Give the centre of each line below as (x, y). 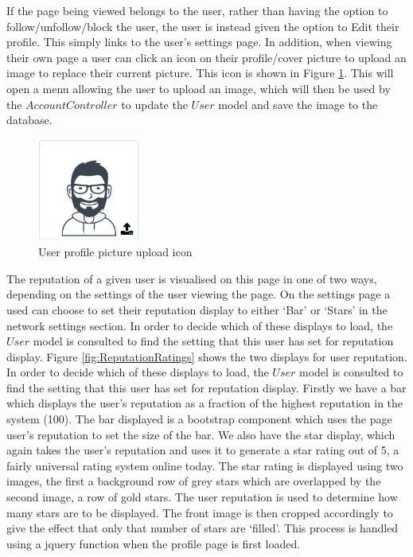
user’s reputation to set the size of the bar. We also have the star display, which (201, 434)
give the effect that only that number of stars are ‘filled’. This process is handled (203, 528)
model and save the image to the (298, 104)
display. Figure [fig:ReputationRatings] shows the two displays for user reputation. (207, 356)
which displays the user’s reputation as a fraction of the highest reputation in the (205, 403)
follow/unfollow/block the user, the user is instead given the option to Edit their (203, 26)
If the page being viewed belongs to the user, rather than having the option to (197, 10)
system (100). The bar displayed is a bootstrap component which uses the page (199, 419)
